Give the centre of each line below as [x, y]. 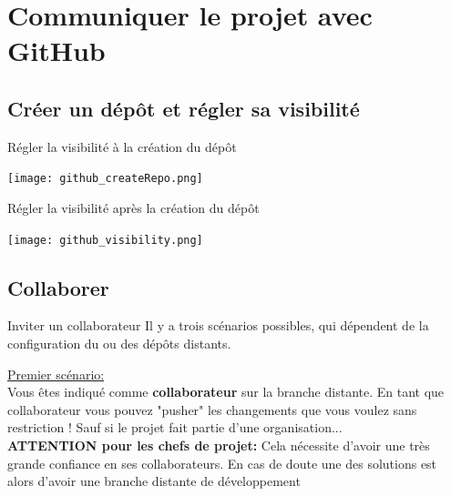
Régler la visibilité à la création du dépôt [122, 146]
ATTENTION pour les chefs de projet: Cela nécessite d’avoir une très [219, 445]
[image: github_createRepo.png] [105, 179]
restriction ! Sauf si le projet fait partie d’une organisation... [175, 427]
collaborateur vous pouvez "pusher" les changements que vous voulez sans [212, 409]
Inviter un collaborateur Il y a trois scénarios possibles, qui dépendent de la [218, 325]
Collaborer [58, 287]
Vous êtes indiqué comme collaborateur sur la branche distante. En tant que [226, 392]
